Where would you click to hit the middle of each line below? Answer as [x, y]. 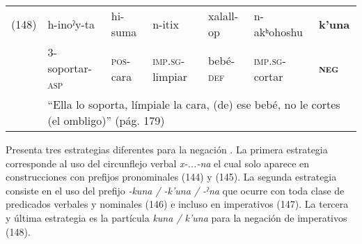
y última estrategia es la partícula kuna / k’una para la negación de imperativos [176, 217]
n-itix [166, 24]
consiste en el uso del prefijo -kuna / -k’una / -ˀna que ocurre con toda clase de [175, 190]
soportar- [70, 68]
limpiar [170, 76]
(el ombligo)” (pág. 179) [106, 120]
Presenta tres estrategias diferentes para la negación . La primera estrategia [167, 149]
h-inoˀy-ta [71, 24]
